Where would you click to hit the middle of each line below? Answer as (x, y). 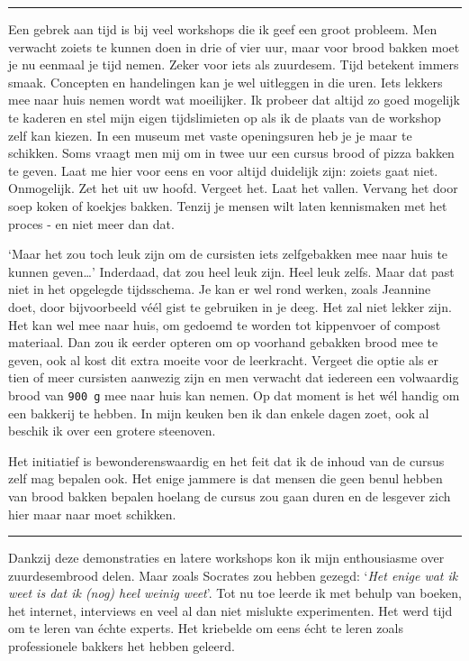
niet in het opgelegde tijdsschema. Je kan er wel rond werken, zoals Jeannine (220, 289)
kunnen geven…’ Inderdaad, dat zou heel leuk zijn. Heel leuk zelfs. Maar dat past (231, 271)
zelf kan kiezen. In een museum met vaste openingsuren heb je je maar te (210, 135)
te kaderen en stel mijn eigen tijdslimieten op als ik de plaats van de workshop (225, 117)
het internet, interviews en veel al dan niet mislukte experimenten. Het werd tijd (230, 610)
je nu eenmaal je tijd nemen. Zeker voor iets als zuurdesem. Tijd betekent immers (234, 64)
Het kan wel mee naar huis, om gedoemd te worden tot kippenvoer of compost (225, 324)
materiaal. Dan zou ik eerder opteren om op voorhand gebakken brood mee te (223, 342)
